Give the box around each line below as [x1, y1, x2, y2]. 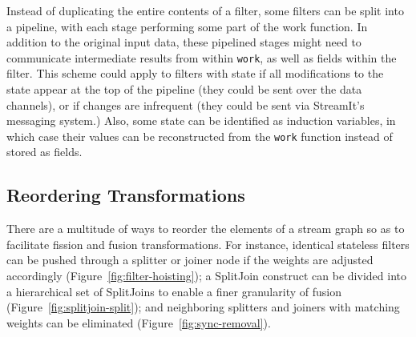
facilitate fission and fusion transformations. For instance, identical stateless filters [6, 235, 410, 252]
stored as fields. [6, 143, 83, 160]
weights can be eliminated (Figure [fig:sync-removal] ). [6, 314, 271, 331]
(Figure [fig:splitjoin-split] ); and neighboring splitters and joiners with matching [6, 299, 400, 315]
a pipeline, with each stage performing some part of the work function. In [6, 18, 368, 34]
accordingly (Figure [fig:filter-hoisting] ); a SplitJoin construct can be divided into [6, 267, 406, 284]
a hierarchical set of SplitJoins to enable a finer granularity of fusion [6, 283, 341, 299]
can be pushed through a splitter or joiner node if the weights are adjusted [6, 251, 374, 268]
